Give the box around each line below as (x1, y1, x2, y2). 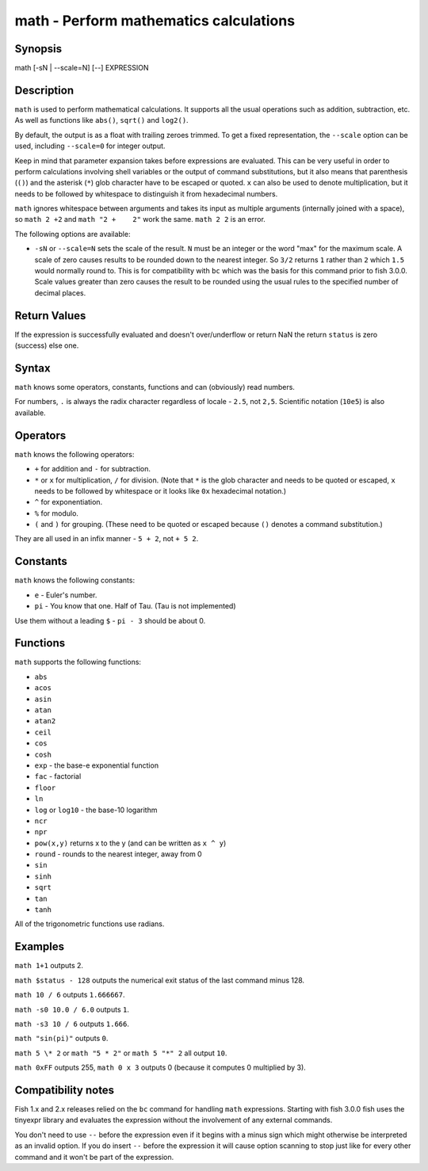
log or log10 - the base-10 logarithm (34, 805, 158, 814)
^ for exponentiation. (34, 498, 103, 507)
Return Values (14, 309, 86, 322)
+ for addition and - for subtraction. (34, 464, 151, 474)
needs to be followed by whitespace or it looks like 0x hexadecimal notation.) (34, 486, 287, 495)
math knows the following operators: (14, 449, 135, 459)
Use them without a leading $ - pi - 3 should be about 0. (14, 616, 206, 625)
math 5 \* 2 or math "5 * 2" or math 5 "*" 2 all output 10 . (14, 1048, 227, 1058)
